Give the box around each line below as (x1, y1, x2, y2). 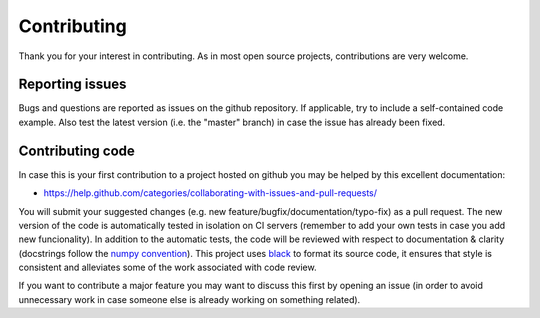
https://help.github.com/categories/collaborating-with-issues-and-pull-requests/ (43, 187, 378, 199)
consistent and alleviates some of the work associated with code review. (18, 261, 317, 274)
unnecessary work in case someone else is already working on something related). (18, 293, 361, 305)
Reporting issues (18, 76, 127, 93)
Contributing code (18, 142, 135, 159)
